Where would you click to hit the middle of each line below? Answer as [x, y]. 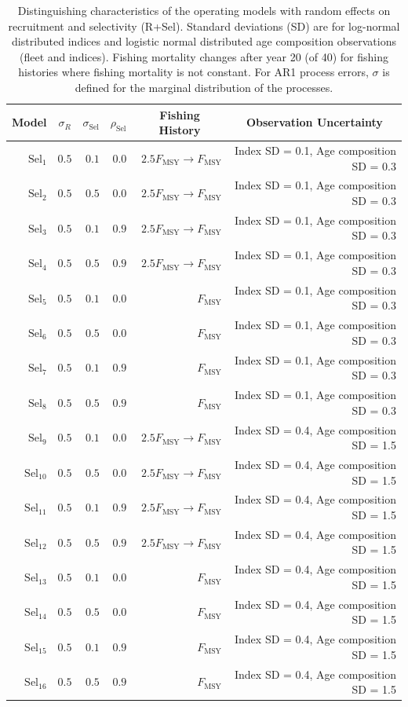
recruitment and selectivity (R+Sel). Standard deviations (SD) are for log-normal [204, 26]
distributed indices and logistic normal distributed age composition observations [204, 41]
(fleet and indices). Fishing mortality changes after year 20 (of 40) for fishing [204, 56]
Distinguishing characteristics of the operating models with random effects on [204, 10]
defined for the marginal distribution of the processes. [204, 87]
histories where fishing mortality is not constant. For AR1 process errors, [193, 72]
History [180, 130]
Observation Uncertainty [314, 122]
